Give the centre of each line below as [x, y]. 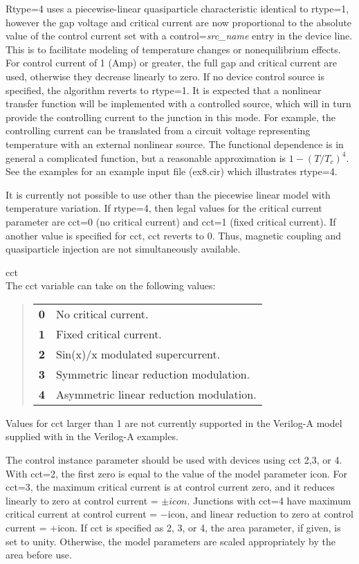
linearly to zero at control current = [82, 500]
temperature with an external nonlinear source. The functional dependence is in [175, 144]
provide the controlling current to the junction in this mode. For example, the [171, 117]
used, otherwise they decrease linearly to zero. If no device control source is [165, 76]
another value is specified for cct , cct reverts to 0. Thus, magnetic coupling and [174, 235]
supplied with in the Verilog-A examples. [92, 436]
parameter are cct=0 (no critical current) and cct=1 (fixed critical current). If [171, 221]
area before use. [39, 555]
